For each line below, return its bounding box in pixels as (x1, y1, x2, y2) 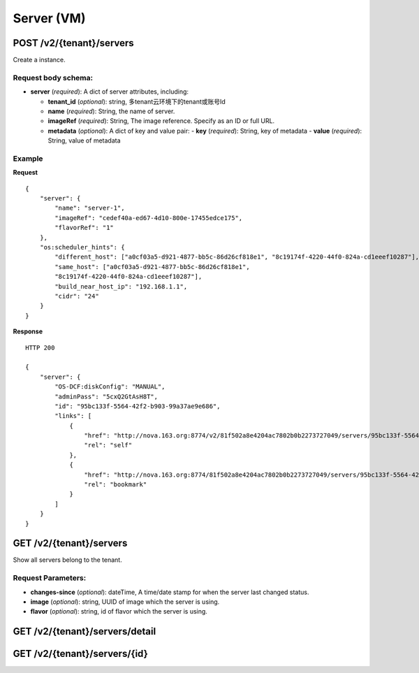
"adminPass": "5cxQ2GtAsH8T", (54, 392, 159, 400)
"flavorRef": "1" (54, 224, 115, 232)
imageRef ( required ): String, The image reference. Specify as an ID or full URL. (47, 117, 275, 125)
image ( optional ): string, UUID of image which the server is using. (30, 598, 220, 606)
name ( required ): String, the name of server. (47, 107, 175, 115)
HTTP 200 (25, 343, 55, 352)
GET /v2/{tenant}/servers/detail (13, 625, 156, 637)
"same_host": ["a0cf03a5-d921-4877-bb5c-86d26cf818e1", (54, 263, 251, 270)
